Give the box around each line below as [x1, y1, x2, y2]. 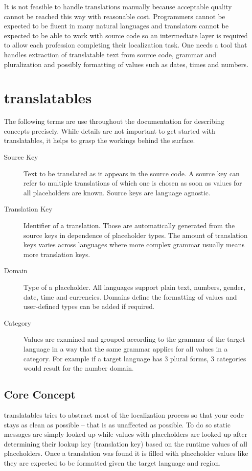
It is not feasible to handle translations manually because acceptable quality [4, 1, 232, 11]
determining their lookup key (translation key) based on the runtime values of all [4, 438, 248, 448]
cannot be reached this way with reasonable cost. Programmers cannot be [4, 11, 225, 21]
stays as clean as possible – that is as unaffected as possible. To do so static [4, 419, 230, 429]
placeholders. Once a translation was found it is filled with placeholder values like [4, 448, 248, 458]
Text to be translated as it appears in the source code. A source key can [23, 168, 240, 178]
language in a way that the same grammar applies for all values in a [23, 343, 228, 353]
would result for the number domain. [23, 363, 134, 373]
